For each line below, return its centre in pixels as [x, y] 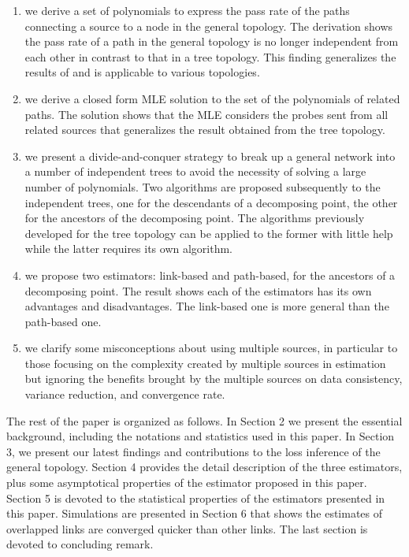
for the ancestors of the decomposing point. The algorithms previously [195, 218]
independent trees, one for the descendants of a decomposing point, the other [211, 202]
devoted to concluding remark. [80, 544]
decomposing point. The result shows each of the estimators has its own [198, 290]
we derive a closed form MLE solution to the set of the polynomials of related [212, 98]
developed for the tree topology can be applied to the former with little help [209, 233]
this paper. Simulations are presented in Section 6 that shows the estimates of [195, 513]
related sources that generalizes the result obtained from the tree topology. [205, 130]
